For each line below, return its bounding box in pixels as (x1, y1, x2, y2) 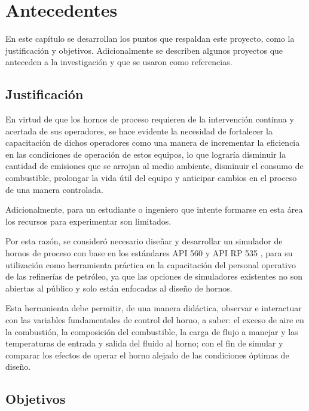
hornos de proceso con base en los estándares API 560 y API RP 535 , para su (5, 247, 293, 259)
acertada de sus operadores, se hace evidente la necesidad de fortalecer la (5, 124, 273, 137)
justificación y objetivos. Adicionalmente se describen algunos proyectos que (5, 44, 283, 56)
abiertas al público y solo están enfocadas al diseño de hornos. (5, 281, 232, 294)
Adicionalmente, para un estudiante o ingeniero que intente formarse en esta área (5, 203, 303, 216)
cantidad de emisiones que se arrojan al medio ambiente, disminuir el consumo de (5, 160, 304, 172)
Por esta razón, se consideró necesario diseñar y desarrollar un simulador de (5, 235, 283, 247)
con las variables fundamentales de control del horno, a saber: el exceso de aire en (5, 314, 304, 326)
